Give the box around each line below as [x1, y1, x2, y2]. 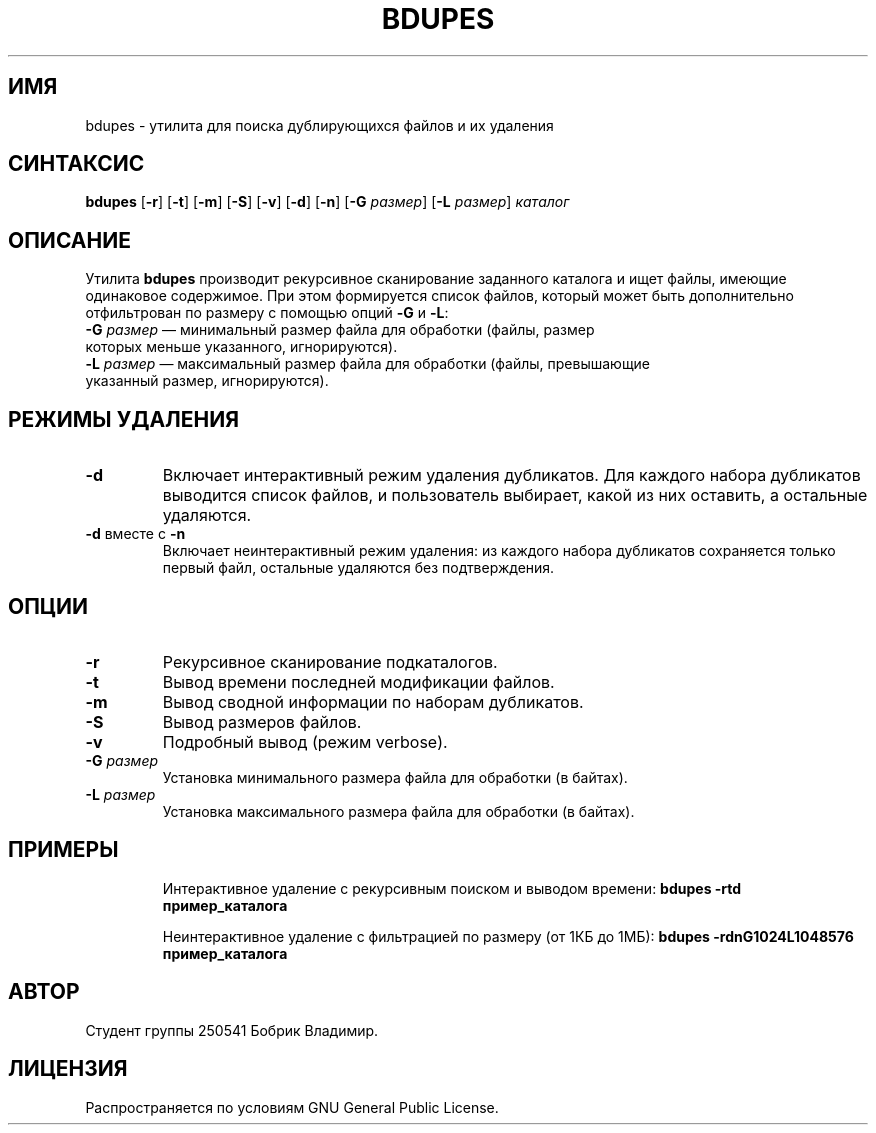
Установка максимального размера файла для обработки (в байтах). [162, 802, 635, 820]
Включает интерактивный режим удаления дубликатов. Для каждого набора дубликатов [162, 465, 861, 486]
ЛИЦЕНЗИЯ [8, 1056, 128, 1082]
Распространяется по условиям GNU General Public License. [85, 1098, 499, 1116]
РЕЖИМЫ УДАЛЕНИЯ [8, 406, 240, 432]
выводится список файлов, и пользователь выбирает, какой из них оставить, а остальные [162, 485, 868, 506]
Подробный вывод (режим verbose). [162, 731, 448, 752]
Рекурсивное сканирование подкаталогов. [162, 651, 498, 672]
